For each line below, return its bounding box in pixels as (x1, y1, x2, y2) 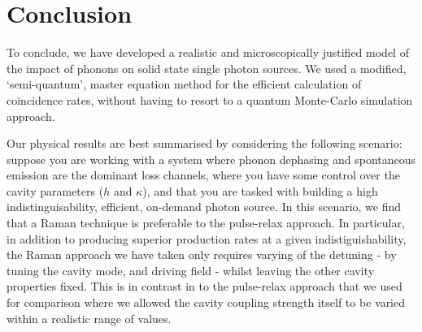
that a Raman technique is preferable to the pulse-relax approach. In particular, (7, 214, 405, 231)
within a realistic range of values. (7, 309, 172, 326)
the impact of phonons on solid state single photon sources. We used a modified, (7, 59, 407, 76)
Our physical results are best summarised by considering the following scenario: (7, 135, 402, 152)
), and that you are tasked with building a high (142, 182, 378, 199)
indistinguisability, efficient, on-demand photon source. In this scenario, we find (7, 198, 402, 215)
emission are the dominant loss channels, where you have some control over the (7, 166, 400, 183)
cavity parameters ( (7, 182, 104, 199)
